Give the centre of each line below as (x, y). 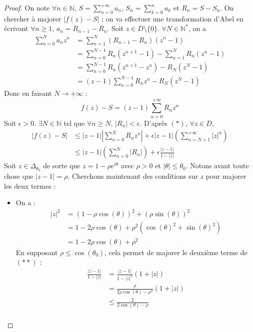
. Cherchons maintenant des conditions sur (133, 176)
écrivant (16, 28)
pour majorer (226, 176)
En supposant (37, 252)
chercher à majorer (33, 18)
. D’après (153, 123)
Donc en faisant (28, 93)
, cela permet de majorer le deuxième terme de (176, 252)
